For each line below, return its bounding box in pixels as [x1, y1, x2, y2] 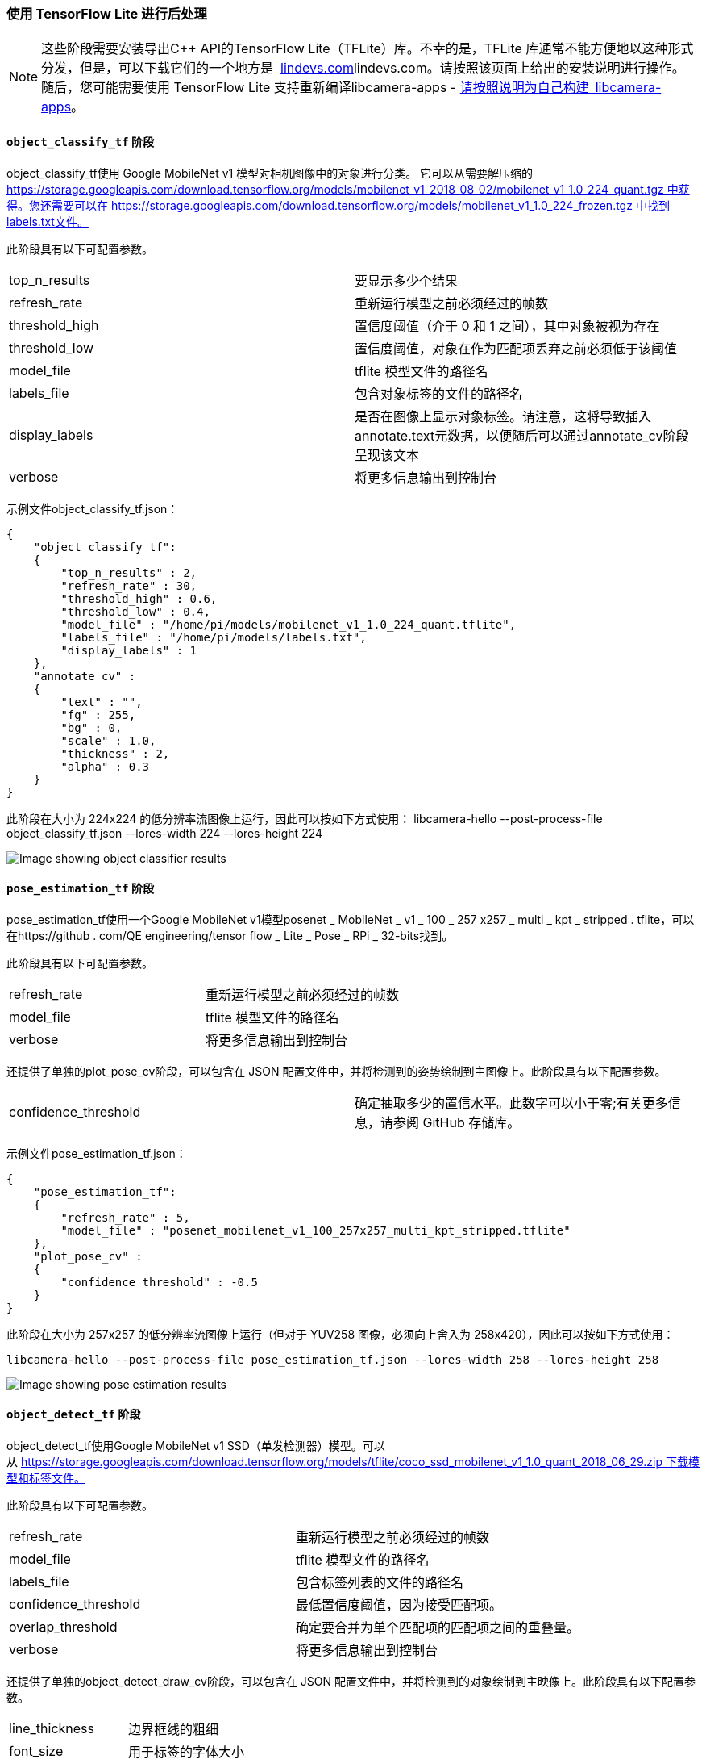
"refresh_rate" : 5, [60, 1210, 190, 1224]
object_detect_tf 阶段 [6, 1407, 141, 1422]
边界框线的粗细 [128, 1721, 219, 1738]
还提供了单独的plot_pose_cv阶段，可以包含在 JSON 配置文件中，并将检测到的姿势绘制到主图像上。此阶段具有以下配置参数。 [6, 1063, 667, 1078]
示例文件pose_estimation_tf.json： [6, 1146, 187, 1160]
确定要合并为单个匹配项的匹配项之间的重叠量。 [296, 1619, 580, 1636]
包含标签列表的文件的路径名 [296, 1574, 464, 1591]
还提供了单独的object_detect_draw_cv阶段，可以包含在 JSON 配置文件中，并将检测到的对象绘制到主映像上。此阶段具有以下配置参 [6, 1674, 696, 1689]
